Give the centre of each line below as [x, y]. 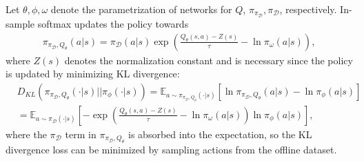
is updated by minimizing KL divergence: [93, 74]
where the [26, 134]
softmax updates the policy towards [113, 24]
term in [81, 134]
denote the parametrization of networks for [141, 9]
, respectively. [308, 9]
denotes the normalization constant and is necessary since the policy [209, 60]
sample [20, 24]
